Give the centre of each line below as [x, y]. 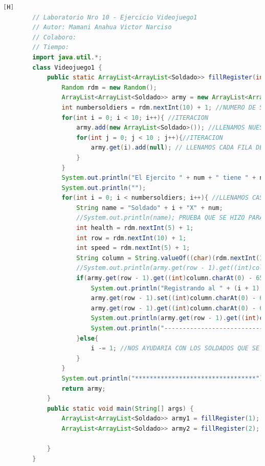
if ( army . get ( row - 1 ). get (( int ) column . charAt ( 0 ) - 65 [170, 278]
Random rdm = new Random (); [109, 87]
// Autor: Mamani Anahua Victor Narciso [102, 27]
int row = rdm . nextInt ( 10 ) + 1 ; [131, 238]
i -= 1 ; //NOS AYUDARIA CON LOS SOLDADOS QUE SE [175, 348]
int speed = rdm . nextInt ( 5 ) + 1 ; [133, 248]
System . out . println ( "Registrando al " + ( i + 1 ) [175, 288]
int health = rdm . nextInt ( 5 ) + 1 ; [135, 228]
